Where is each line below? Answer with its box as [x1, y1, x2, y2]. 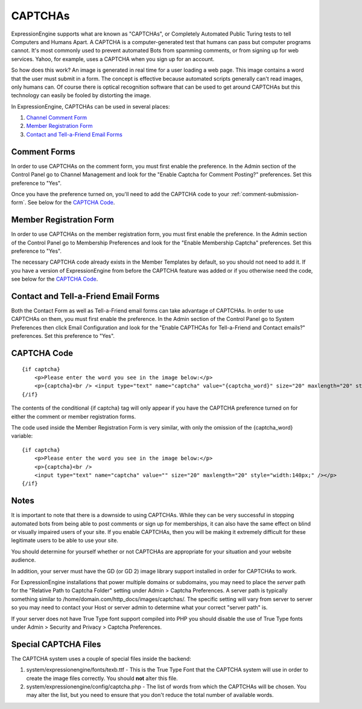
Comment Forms [11, 147, 75, 157]
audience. [11, 556, 36, 564]
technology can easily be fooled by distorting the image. [11, 92, 151, 99]
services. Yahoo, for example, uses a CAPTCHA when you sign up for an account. [11, 55, 215, 63]
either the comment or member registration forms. [11, 413, 136, 420]
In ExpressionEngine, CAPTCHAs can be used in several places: [11, 103, 170, 110]
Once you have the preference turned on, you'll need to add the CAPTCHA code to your [11, 190, 229, 197]
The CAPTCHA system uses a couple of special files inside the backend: [11, 655, 191, 662]
